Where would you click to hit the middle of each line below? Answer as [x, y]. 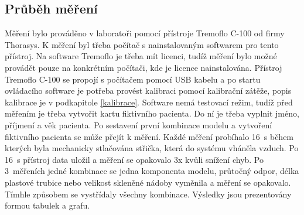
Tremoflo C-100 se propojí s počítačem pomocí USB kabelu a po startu [133, 79]
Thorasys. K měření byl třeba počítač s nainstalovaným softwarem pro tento [142, 44]
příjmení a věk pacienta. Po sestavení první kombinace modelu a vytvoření [139, 124]
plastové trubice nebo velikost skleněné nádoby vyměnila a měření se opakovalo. [148, 182]
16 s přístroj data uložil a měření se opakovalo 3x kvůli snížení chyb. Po [134, 159]
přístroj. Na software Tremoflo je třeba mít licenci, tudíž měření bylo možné [141, 56]
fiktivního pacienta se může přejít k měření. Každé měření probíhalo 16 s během [149, 136]
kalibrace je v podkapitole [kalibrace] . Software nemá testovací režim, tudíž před [149, 102]
